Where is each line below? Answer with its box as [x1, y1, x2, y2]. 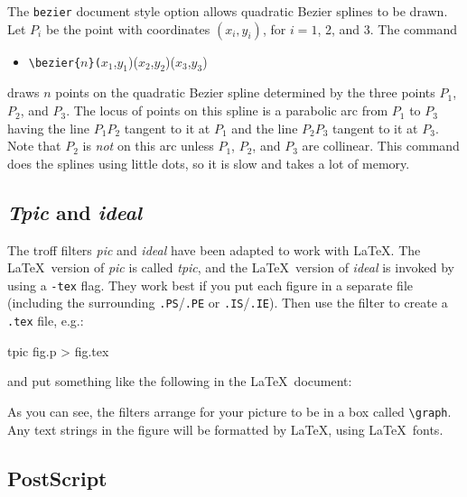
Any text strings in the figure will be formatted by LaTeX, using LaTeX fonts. [7, 419, 444, 438]
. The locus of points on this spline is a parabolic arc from [66, 101, 388, 120]
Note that [7, 136, 61, 155]
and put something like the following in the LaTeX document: [7, 372, 352, 391]
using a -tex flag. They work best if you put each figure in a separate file [7, 275, 413, 294]
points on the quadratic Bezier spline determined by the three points [55, 83, 435, 102]
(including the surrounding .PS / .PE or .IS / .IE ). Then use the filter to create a [7, 293, 448, 312]
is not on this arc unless [82, 136, 214, 155]
